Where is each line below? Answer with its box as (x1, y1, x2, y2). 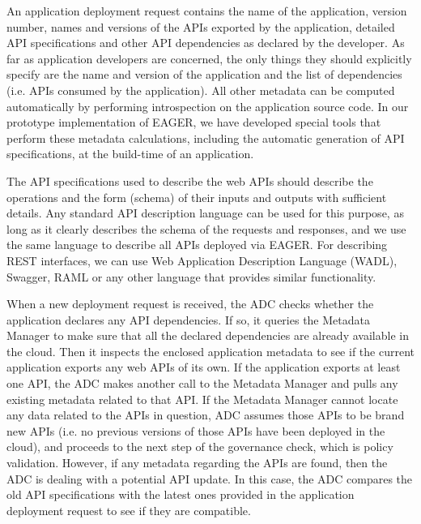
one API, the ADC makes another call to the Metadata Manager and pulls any (6, 375, 398, 392)
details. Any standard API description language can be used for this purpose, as (6, 204, 404, 221)
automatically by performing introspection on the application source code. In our (6, 97, 409, 114)
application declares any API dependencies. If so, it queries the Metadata (6, 311, 370, 328)
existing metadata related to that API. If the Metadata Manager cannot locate (6, 390, 398, 407)
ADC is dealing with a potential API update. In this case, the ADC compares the (6, 470, 413, 487)
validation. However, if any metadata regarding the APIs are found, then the (6, 454, 388, 471)
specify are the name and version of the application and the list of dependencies (6, 66, 402, 83)
